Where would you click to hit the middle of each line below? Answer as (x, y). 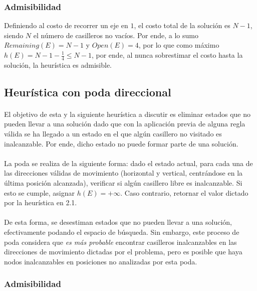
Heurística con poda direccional (88, 92)
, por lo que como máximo (179, 45)
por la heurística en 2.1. (41, 202)
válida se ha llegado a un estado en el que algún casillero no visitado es (113, 133)
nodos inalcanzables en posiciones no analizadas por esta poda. (101, 261)
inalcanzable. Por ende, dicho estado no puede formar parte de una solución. (121, 143)
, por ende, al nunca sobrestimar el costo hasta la (167, 55)
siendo (14, 35)
